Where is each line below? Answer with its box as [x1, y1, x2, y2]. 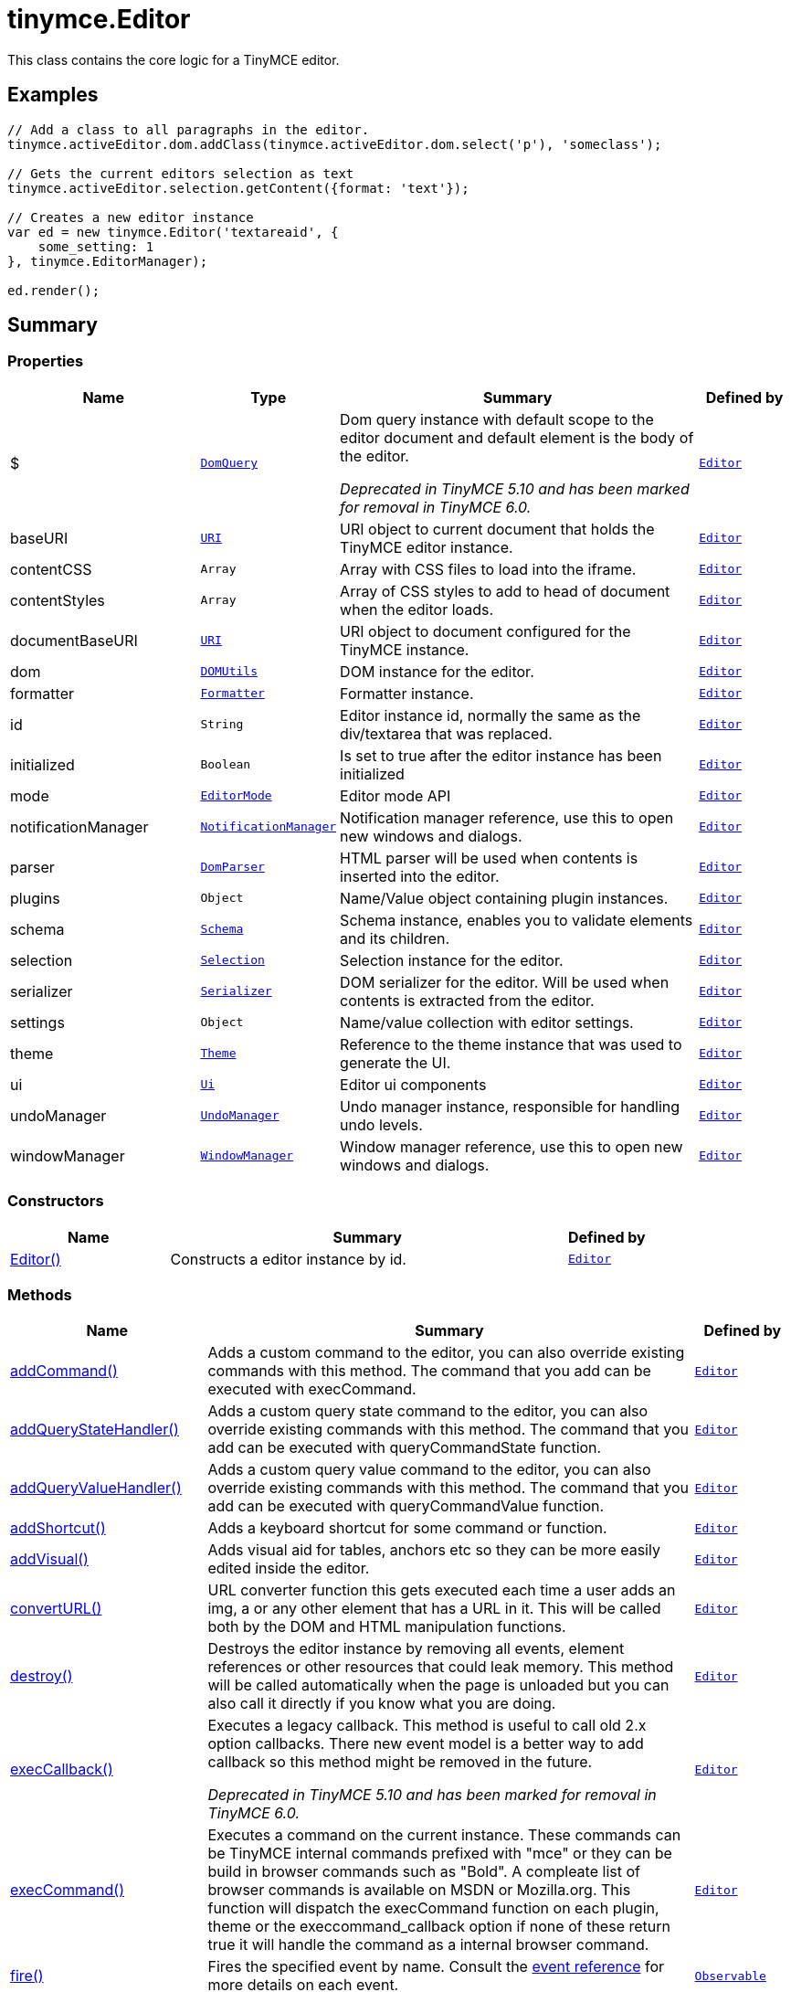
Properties [7, 352, 84, 371]
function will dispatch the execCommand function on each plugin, [207, 1899, 659, 1918]
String [200, 717, 244, 732]
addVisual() [10, 1550, 89, 1569]
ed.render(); [7, 282, 100, 298]
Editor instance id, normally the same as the [340, 705, 641, 725]
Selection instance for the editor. [340, 950, 564, 970]
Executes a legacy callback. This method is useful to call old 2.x [207, 1716, 647, 1735]
